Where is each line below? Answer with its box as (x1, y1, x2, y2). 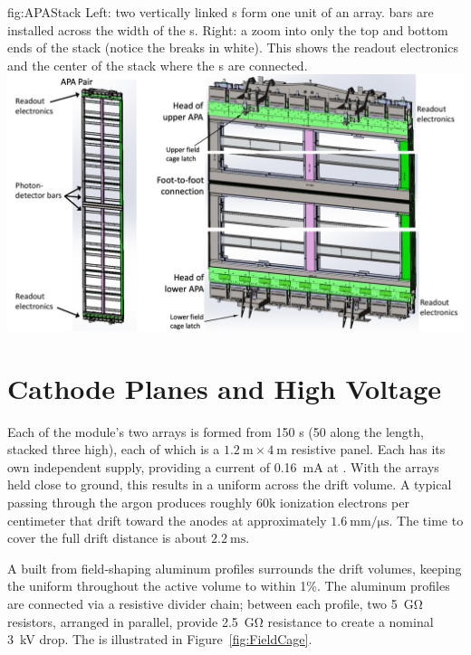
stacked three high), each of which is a (7, 440, 220, 459)
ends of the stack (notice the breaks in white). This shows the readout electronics (7, 38, 458, 57)
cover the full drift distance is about (7, 528, 207, 547)
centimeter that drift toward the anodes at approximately (7, 510, 327, 529)
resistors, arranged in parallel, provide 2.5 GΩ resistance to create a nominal (7, 612, 434, 631)
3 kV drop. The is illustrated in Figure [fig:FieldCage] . (7, 630, 312, 649)
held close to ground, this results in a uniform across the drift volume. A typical (7, 475, 452, 494)
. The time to (389, 510, 464, 529)
